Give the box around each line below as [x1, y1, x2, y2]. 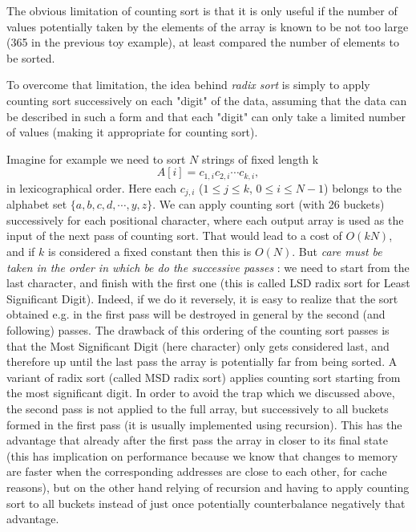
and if [6, 243, 35, 260]
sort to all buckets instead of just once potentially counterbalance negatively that [6, 494, 406, 511]
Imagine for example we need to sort [6, 150, 186, 167]
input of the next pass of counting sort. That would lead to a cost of [6, 227, 342, 244]
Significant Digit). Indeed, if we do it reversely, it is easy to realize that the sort [6, 290, 398, 307]
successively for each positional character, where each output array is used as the [6, 211, 404, 228]
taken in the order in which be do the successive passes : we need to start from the [6, 258, 410, 275]
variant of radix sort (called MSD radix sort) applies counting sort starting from [6, 368, 401, 385]
